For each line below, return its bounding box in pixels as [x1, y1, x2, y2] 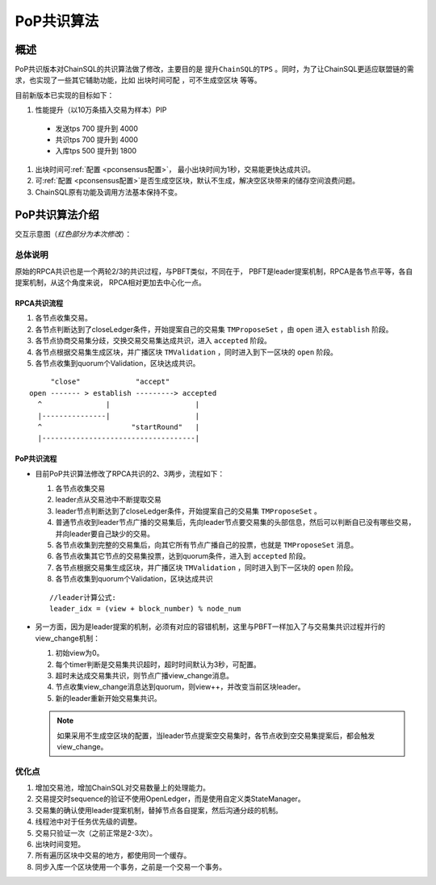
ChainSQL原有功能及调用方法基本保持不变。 [35, 187, 182, 197]
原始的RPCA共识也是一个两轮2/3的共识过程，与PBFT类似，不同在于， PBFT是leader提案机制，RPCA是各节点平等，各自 [15, 266, 413, 276]
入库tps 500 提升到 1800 [55, 146, 137, 156]
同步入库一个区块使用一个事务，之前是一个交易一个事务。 [35, 862, 226, 871]
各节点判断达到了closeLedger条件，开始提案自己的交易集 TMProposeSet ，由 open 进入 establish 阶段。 [35, 324, 393, 334]
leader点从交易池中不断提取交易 [55, 495, 161, 505]
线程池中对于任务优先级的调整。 [35, 816, 141, 827]
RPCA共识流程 [15, 299, 64, 308]
